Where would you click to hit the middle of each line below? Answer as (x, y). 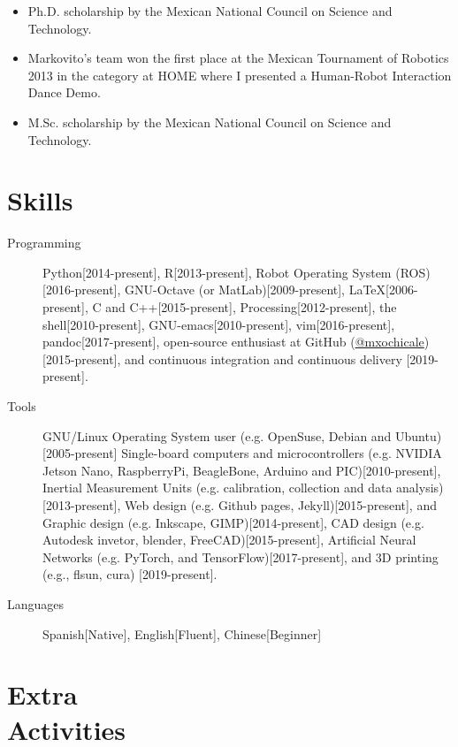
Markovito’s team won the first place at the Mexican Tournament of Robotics (238, 58)
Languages (36, 603)
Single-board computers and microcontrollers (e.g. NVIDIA (282, 453)
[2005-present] (80, 453)
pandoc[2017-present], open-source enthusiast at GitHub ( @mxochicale (233, 342)
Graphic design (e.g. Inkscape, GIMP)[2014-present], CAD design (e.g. (233, 522)
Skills (40, 200)
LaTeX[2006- (383, 290)
